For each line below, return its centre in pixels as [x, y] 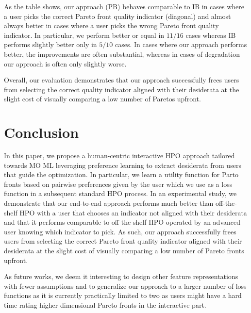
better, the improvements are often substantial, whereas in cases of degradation [122, 54]
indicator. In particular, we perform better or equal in [84, 35]
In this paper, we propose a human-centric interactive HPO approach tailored [119, 156]
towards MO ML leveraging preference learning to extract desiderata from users [123, 165]
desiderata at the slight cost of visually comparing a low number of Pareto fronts [124, 250]
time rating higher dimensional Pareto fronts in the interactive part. [105, 305]
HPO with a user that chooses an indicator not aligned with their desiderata [133, 212]
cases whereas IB [211, 35]
